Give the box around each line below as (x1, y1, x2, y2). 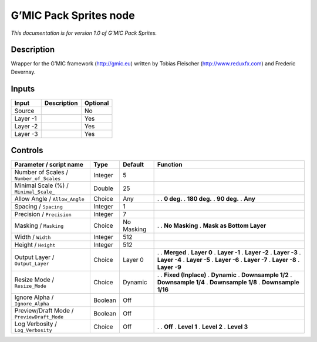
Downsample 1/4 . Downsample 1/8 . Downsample (157, 278, 299, 287)
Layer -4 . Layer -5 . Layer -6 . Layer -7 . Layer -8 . (157, 256, 300, 264)
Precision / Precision (14, 210, 72, 218)
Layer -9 (157, 263, 181, 271)
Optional (84, 99, 109, 107)
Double (93, 184, 114, 192)
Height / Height (14, 241, 56, 249)
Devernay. (11, 68, 36, 75)
